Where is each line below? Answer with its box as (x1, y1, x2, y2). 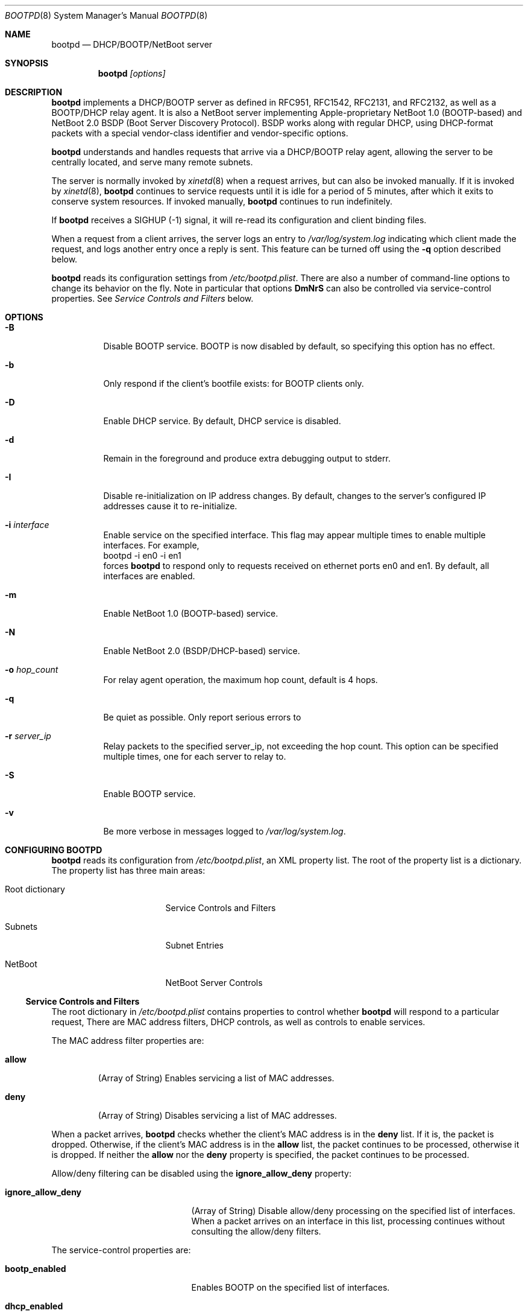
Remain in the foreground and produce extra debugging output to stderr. (103, 453, 391, 463)
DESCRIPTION (5, 87, 63, 97)
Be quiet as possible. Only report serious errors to (103, 712, 301, 722)
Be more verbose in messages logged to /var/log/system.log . (103, 826, 346, 836)
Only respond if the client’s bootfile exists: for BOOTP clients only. (103, 378, 364, 389)
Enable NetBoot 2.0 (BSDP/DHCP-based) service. (103, 646, 300, 656)
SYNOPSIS (5, 58, 49, 68)
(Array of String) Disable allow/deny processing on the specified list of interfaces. (191, 1206, 515, 1216)
